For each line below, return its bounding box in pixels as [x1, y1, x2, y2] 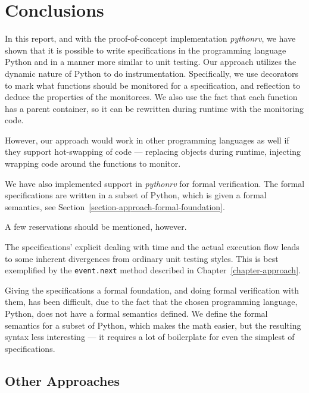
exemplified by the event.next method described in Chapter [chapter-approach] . [5, 264, 301, 276]
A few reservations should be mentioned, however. [5, 220, 187, 233]
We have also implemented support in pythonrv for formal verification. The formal [5, 177, 305, 189]
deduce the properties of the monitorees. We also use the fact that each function [5, 91, 298, 103]
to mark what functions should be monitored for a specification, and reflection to [5, 79, 301, 91]
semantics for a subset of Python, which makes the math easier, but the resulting [5, 319, 301, 331]
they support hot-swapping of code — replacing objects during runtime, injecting [5, 145, 301, 158]
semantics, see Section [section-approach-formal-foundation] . [5, 200, 225, 213]
